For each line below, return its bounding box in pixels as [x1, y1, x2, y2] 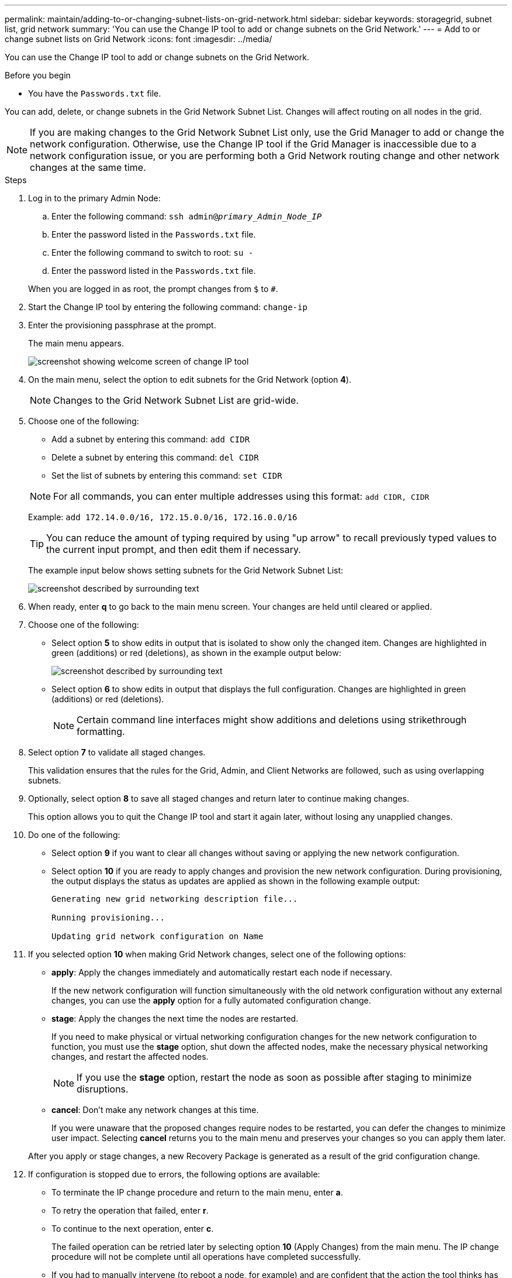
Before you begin [5, 70, 71, 80]
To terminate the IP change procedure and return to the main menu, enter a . [51, 1187, 343, 1197]
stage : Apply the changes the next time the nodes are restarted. [51, 1014, 299, 1023]
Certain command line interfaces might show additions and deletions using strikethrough [77, 714, 467, 726]
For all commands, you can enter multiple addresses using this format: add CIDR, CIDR [53, 490, 430, 502]
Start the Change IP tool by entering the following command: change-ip [28, 302, 307, 312]
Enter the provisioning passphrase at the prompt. [28, 320, 216, 330]
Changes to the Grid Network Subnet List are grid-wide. [53, 394, 299, 406]
